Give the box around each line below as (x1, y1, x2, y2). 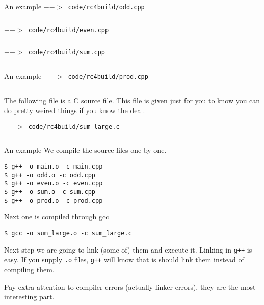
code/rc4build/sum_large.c (28, 123, 120, 130)
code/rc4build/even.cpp (28, 26, 109, 34)
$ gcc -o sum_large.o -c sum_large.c (4, 229, 132, 237)
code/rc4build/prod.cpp (68, 73, 148, 80)
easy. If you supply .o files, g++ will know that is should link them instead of (4, 254, 244, 265)
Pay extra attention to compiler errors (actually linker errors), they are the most (4, 281, 256, 292)
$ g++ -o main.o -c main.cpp (4, 163, 103, 171)
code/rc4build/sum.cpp (28, 49, 105, 57)
